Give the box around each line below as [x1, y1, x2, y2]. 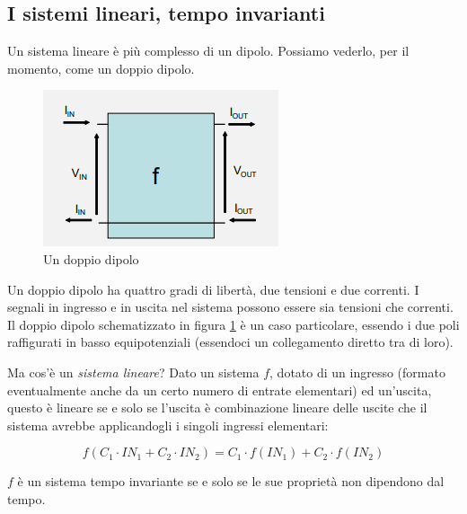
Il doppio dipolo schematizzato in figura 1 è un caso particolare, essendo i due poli [7, 315, 460, 333]
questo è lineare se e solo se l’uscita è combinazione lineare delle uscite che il [7, 398, 427, 417]
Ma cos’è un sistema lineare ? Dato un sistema [7, 362, 260, 381]
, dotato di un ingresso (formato [269, 362, 445, 381]
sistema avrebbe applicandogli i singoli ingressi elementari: [7, 415, 329, 434]
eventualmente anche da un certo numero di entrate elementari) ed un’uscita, [7, 380, 432, 399]
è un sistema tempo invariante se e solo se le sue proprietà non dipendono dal [17, 472, 445, 491]
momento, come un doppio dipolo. [7, 58, 195, 77]
